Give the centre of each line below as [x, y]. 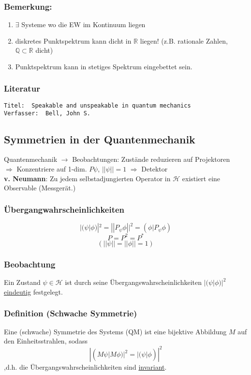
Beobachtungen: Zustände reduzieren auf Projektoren [151, 159]
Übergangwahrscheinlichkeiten [64, 209]
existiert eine [201, 178]
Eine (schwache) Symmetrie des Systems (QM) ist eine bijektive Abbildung [115, 331]
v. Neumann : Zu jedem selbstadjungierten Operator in [87, 178]
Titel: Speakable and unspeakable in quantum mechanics [97, 105]
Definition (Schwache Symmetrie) [71, 313]
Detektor [155, 168]
